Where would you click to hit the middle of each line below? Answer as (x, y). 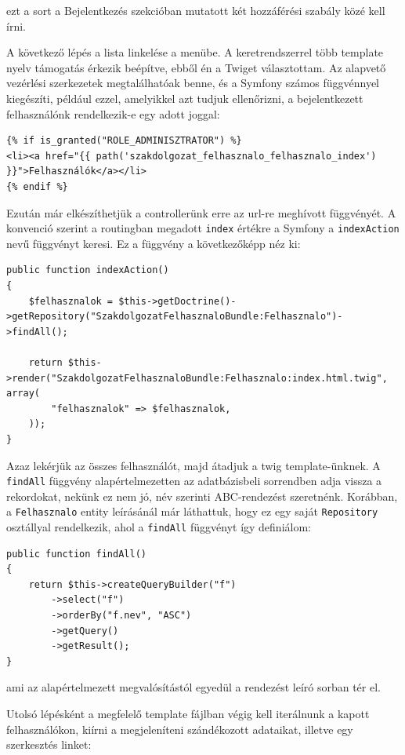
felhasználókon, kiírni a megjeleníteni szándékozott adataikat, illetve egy (180, 729)
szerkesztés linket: (49, 744)
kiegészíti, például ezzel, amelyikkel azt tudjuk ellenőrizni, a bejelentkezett (185, 98)
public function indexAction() (88, 270)
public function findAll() (76, 554)
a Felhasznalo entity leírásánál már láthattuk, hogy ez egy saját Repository (192, 511)
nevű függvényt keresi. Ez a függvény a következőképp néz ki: (154, 243)
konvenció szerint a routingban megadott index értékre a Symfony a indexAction (203, 228)
